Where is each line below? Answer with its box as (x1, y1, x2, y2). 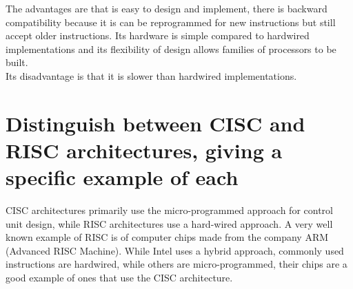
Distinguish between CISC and (6, 109, 305, 137)
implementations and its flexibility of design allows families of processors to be (6, 41, 336, 56)
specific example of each (6, 163, 239, 191)
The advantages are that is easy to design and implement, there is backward (6, 1, 327, 15)
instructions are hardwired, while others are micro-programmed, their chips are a (6, 257, 347, 271)
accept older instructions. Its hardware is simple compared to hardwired (6, 28, 310, 43)
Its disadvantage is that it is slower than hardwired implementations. (6, 68, 297, 83)
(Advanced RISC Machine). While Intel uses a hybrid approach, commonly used (6, 243, 344, 257)
